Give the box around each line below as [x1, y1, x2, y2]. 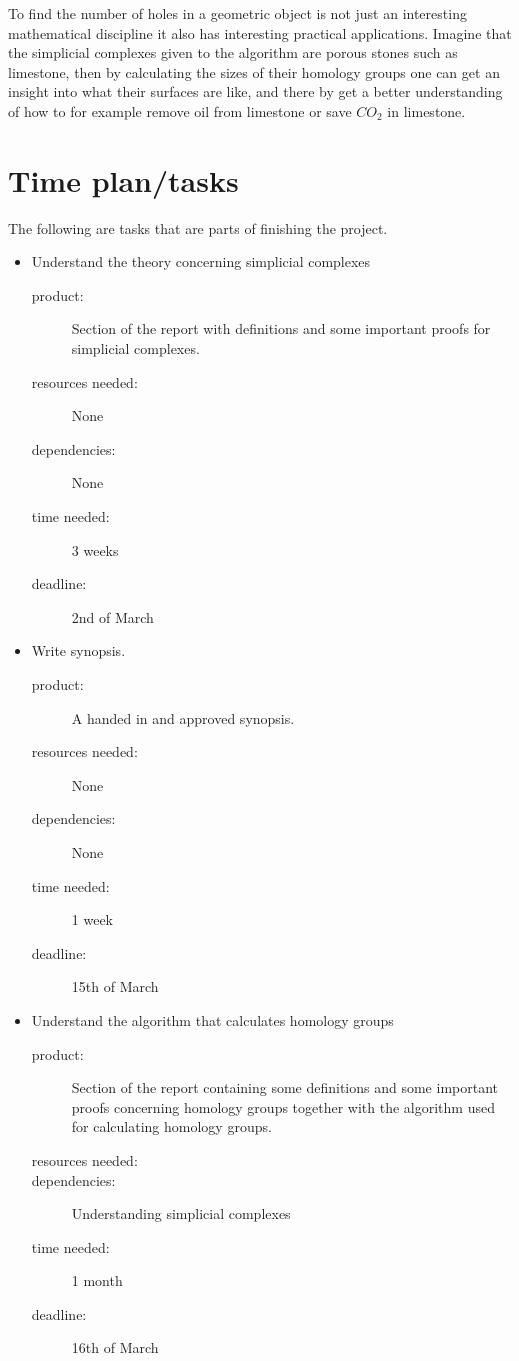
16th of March [71, 1337, 159, 1358]
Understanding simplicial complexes [71, 1203, 291, 1224]
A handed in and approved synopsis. [71, 707, 295, 728]
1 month [71, 1270, 123, 1291]
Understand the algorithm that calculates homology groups [31, 1009, 394, 1030]
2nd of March [71, 606, 154, 627]
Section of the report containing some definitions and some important [71, 1077, 498, 1098]
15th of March [71, 976, 159, 997]
